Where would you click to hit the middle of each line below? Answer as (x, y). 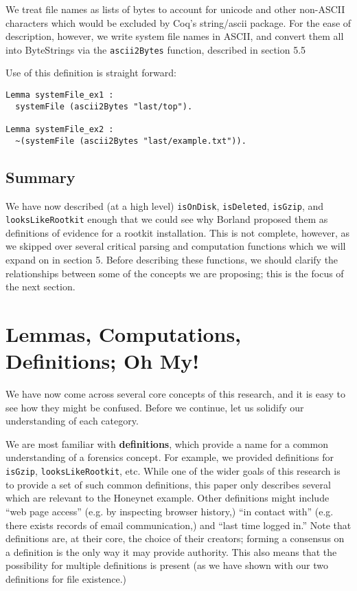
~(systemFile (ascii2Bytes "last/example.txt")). (131, 141)
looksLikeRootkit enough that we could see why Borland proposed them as (167, 219)
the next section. (41, 287)
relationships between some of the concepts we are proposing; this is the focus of (175, 273)
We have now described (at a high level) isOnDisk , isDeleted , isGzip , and (165, 205)
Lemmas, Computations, (124, 333)
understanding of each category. (72, 421)
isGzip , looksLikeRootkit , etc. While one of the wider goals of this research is (173, 471)
